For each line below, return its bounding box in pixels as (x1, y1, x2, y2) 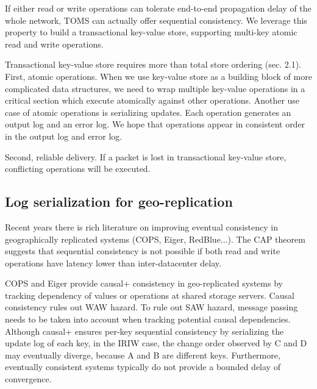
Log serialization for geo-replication (5, 192, 233, 211)
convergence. (5, 373, 52, 385)
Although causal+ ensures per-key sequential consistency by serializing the (5, 324, 284, 337)
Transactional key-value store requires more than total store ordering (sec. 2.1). (5, 58, 302, 71)
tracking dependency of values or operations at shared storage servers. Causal (5, 288, 294, 301)
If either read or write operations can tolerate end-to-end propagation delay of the (5, 2, 312, 14)
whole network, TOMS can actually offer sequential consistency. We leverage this (5, 13, 307, 26)
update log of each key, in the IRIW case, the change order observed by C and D (5, 337, 307, 349)
